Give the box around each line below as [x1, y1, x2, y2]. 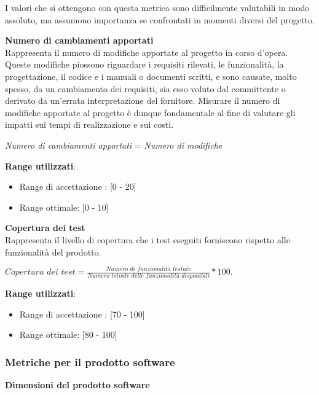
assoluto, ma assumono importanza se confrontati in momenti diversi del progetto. [5, 13, 315, 26]
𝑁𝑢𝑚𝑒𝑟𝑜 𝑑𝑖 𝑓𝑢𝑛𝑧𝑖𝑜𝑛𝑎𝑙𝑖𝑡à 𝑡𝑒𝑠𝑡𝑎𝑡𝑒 [106, 266, 191, 273]
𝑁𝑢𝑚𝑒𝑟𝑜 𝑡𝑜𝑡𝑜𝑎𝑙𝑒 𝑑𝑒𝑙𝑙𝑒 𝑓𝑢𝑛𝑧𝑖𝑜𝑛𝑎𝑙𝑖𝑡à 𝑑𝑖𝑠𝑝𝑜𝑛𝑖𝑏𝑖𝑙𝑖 [87, 273, 210, 280]
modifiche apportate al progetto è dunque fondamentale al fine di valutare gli [5, 106, 296, 119]
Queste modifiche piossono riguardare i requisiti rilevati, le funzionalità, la [5, 58, 284, 71]
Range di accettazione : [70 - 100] [19, 307, 145, 320]
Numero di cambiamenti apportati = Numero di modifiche [5, 138, 223, 151]
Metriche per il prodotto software [5, 354, 175, 369]
